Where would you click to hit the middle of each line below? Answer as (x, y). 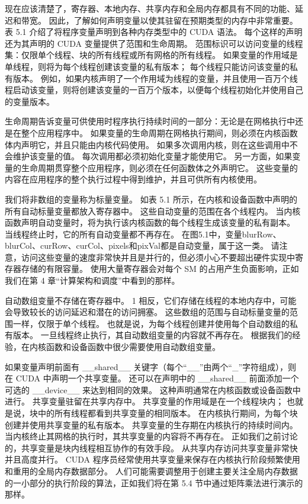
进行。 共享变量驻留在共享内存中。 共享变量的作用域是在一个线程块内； (145, 401)
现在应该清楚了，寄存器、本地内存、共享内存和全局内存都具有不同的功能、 (150, 8)
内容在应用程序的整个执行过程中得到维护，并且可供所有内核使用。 (133, 179)
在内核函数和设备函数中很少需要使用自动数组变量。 (121, 347)
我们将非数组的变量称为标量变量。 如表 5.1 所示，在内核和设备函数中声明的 (151, 199)
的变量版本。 (30, 101)
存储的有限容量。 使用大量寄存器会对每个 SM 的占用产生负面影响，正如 (160, 269)
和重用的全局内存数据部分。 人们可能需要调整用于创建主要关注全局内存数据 (151, 471)
